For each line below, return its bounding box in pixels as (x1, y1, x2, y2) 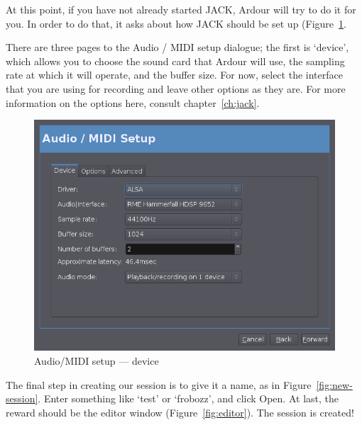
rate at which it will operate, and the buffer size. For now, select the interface (6, 67, 343, 82)
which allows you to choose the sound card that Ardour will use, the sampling (6, 53, 345, 68)
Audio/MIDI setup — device (34, 353, 159, 368)
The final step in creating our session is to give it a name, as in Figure (6, 377, 312, 392)
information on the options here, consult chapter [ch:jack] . (6, 95, 260, 110)
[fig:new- (316, 377, 353, 392)
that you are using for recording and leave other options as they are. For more (6, 81, 346, 96)
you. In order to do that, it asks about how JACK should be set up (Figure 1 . (6, 16, 346, 30)
